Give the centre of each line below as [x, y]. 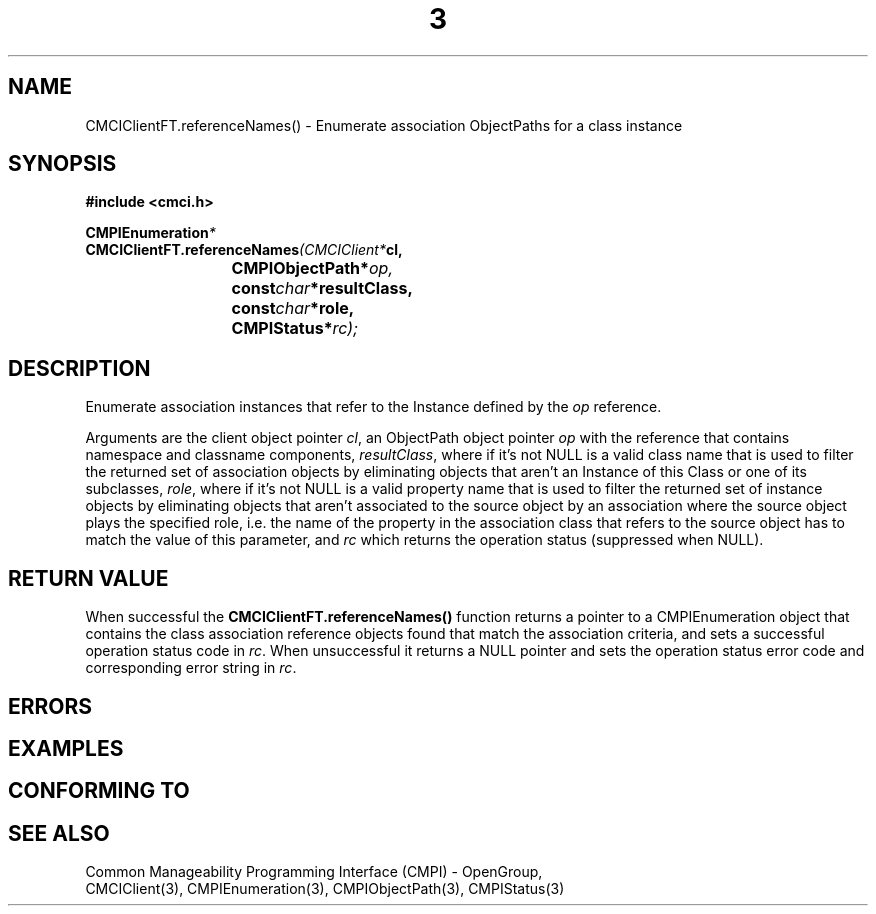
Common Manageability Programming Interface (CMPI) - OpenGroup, [314, 872]
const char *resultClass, [322, 288]
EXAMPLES [66, 748]
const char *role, [293, 308]
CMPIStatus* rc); [294, 328]
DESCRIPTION [79, 368]
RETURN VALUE [88, 578]
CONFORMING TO [99, 791]
